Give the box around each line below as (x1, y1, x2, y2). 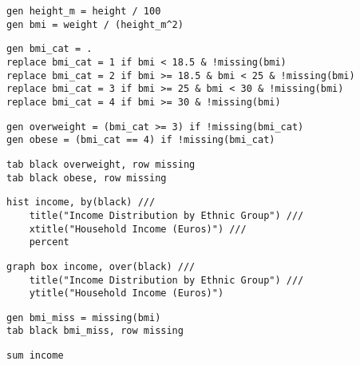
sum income (6, 350, 64, 362)
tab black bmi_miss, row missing (6, 325, 184, 337)
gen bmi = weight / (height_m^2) (6, 18, 184, 30)
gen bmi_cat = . (6, 43, 93, 55)
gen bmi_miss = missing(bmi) (6, 311, 161, 323)
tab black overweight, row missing (6, 158, 196, 170)
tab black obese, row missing (6, 172, 167, 184)
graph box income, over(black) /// (6, 260, 196, 272)
